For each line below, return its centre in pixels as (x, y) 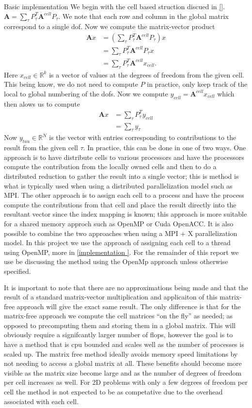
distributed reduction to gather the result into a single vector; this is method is (121, 176)
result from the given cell (41, 148)
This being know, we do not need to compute (71, 84)
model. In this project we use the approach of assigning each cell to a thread (117, 243)
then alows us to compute (42, 103)
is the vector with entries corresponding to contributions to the (143, 137)
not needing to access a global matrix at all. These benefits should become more (123, 363)
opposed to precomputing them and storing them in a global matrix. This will (120, 325)
